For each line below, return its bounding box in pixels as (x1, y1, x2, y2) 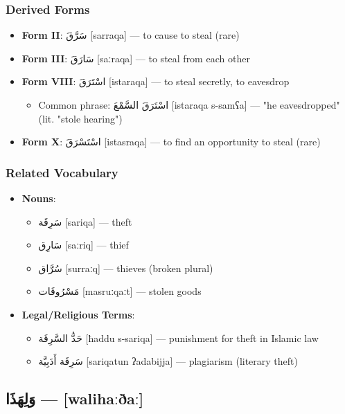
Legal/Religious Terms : (21, 307, 135, 321)
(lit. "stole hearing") (38, 111, 123, 125)
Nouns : (21, 191, 56, 205)
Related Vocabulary (6, 163, 118, 181)
